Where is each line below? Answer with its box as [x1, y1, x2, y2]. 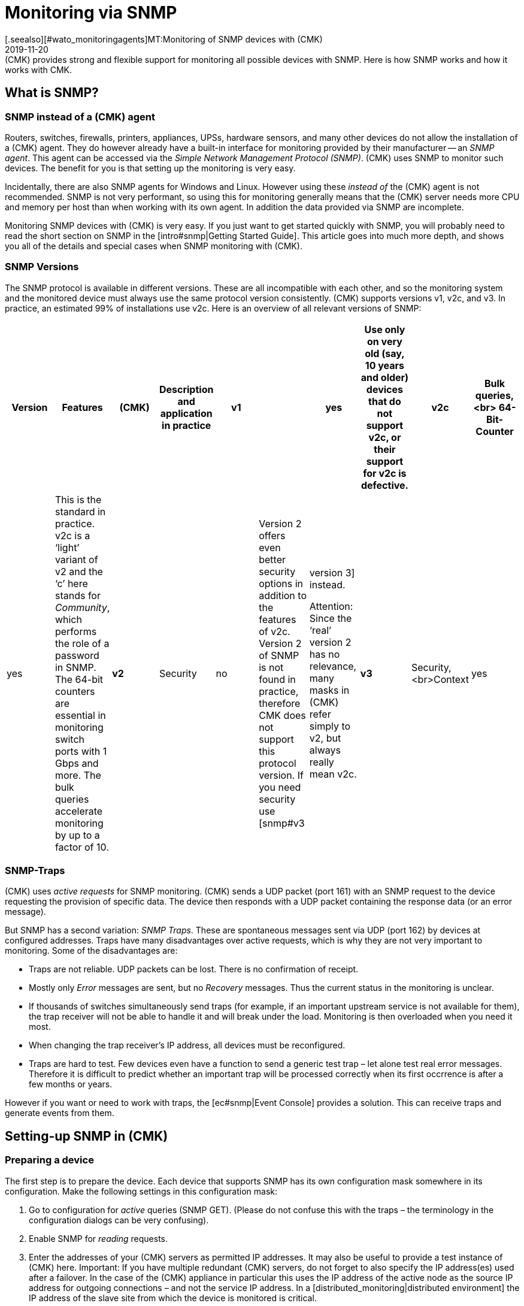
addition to [259, 589, 307, 601]
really [309, 755, 334, 768]
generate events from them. [5, 1108, 114, 1118]
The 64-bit [54, 673, 104, 685]
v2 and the [54, 565, 103, 578]
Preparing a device [5, 1154, 94, 1166]
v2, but [309, 731, 341, 744]
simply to [309, 719, 351, 732]
